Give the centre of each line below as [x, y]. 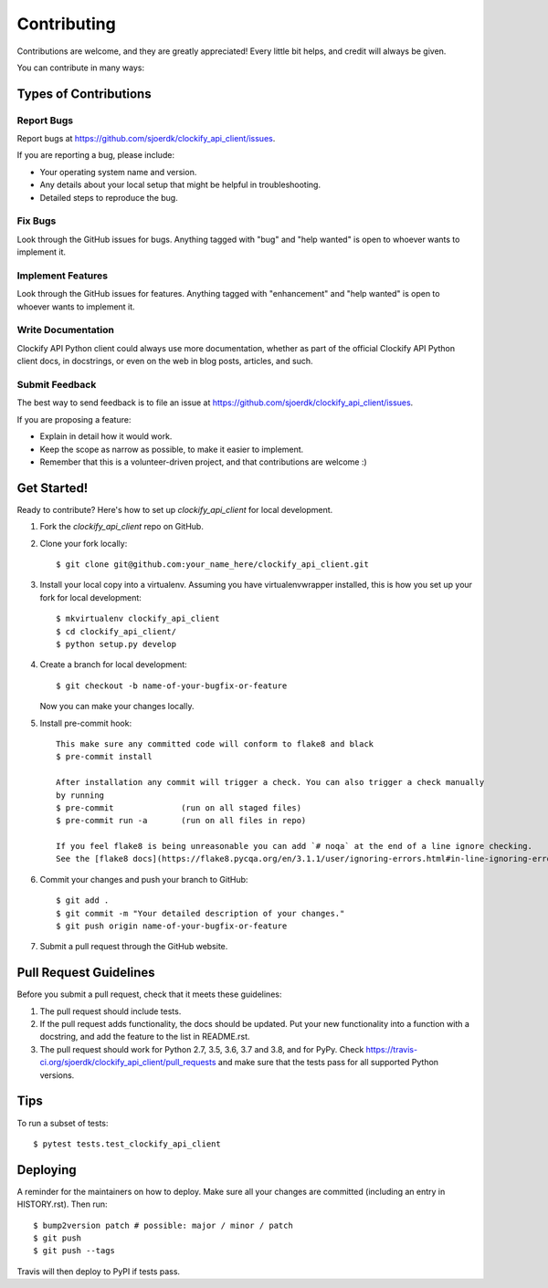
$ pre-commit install [104, 757]
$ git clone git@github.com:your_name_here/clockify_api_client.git [212, 565]
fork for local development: [90, 597]
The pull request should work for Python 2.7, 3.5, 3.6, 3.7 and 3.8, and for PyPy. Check [202, 1049]
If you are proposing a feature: [74, 419]
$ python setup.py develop [116, 644]
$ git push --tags [74, 1251]
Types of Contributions [84, 94]
